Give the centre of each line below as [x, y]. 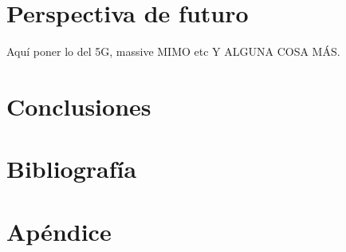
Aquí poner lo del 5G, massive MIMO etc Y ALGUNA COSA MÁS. [173, 51]
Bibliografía [72, 169]
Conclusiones [79, 106]
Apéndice [59, 231]
